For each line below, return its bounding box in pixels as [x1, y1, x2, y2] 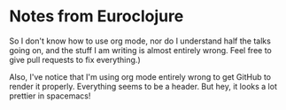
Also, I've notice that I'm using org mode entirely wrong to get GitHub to [9, 71, 272, 82]
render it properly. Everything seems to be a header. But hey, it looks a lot [9, 81, 277, 91]
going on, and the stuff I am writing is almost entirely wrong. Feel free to [9, 44, 272, 55]
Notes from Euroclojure [9, 6, 184, 27]
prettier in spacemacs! [9, 90, 91, 101]
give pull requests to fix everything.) [9, 54, 141, 65]
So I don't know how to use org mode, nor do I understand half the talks [9, 35, 272, 46]
